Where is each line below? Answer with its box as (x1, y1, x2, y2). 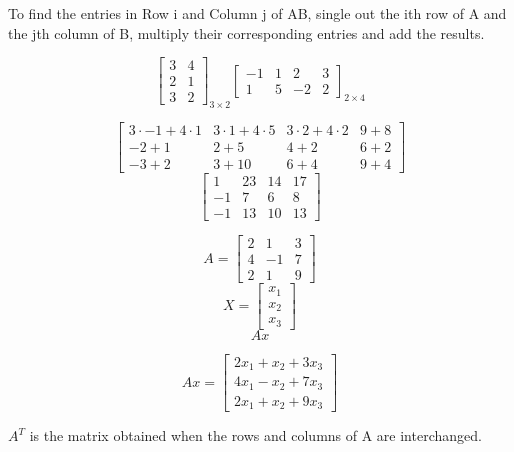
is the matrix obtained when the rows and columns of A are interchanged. (29, 425, 482, 446)
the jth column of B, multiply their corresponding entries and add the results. (8, 22, 485, 43)
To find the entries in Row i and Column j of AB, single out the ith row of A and (8, 3, 507, 23)
